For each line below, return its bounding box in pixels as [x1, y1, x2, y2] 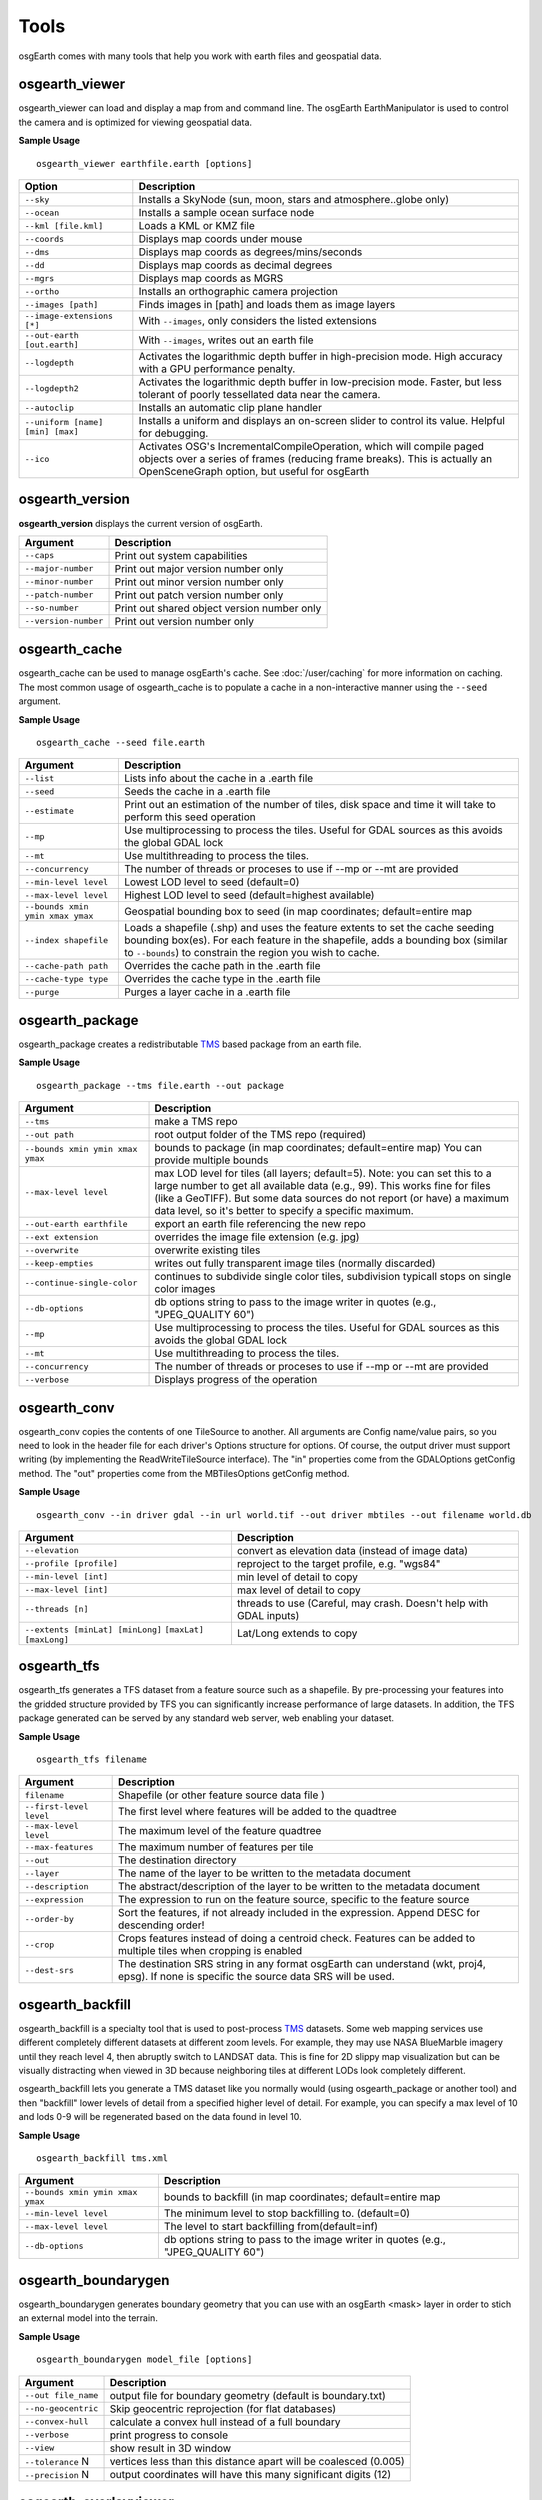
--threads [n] [24, 1604, 89, 1615]
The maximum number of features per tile [118, 1840, 314, 1854]
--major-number [24, 563, 94, 574]
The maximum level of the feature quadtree [118, 1824, 322, 1838]
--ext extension [24, 1231, 99, 1242]
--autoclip [24, 402, 75, 413]
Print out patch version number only [114, 588, 284, 602]
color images [154, 1282, 216, 1296]
